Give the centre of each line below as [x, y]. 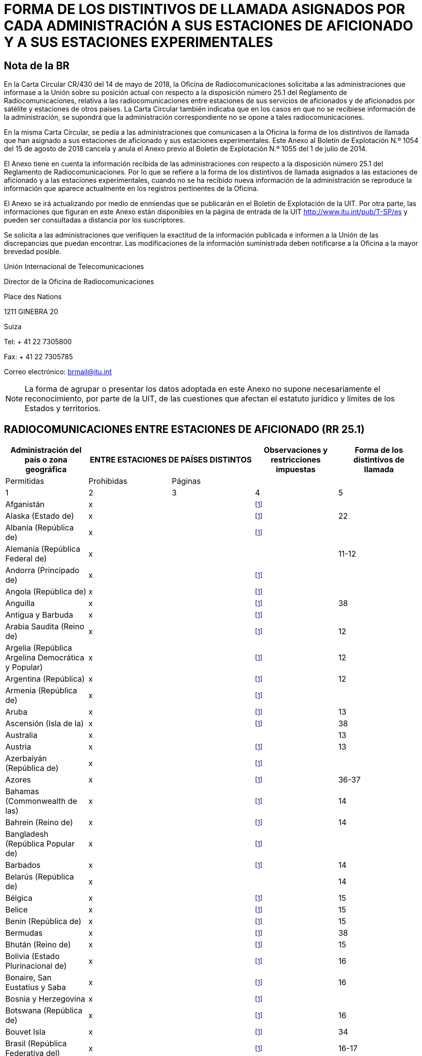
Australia [21, 735]
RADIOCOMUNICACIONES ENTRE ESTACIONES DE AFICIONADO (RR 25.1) [184, 429]
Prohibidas [108, 481]
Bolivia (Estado [32, 956]
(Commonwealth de [41, 801]
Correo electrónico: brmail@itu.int [58, 372]
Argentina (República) [45, 679]
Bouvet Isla [25, 1032]
